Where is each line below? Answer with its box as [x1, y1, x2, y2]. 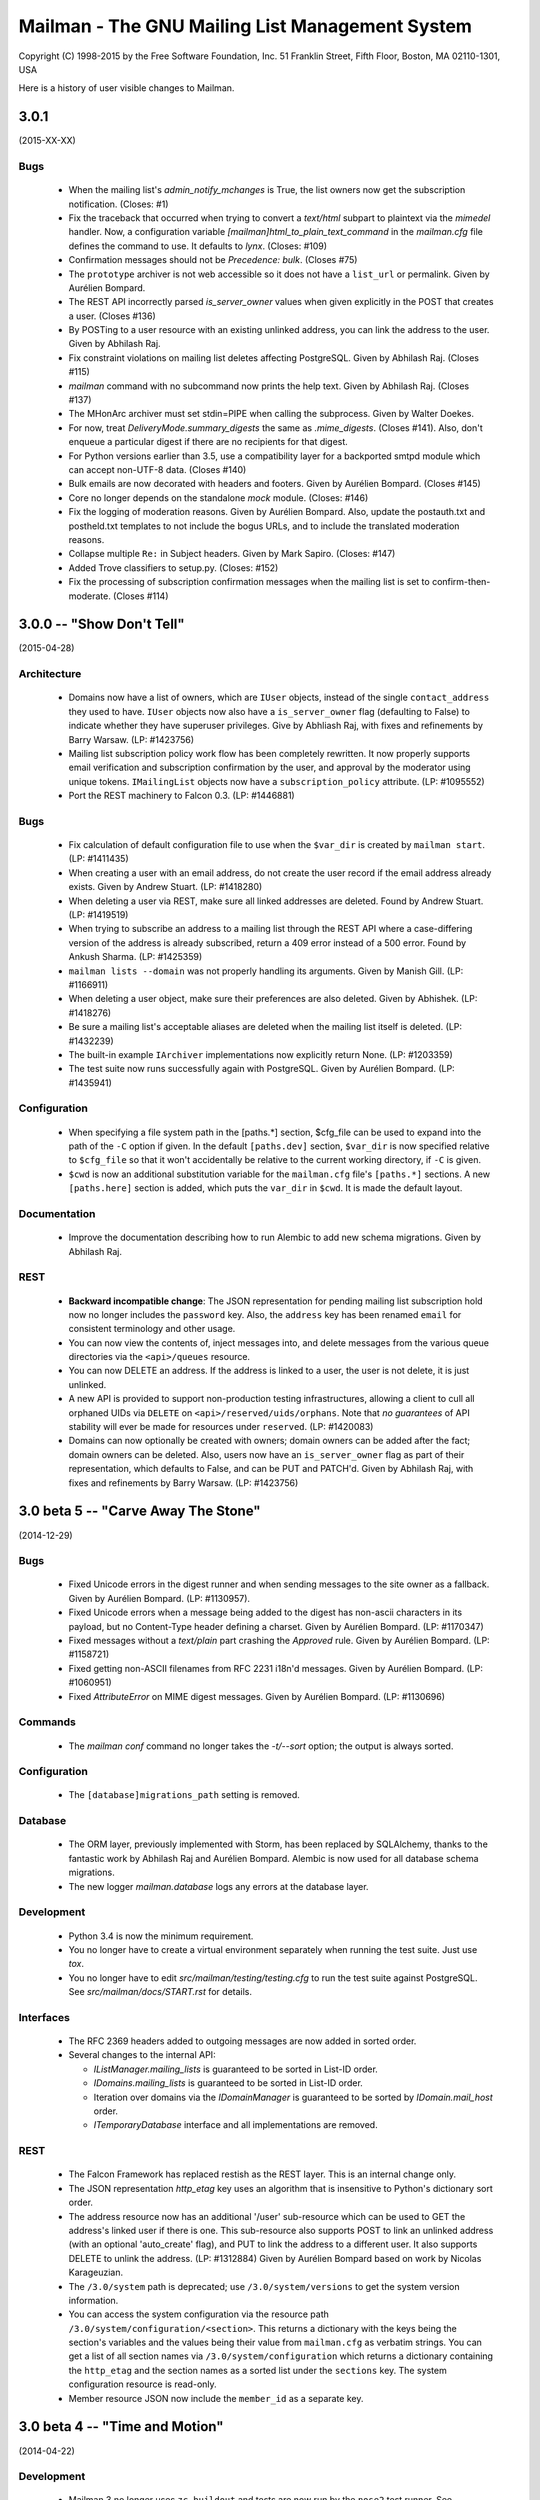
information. [68, 2294, 119, 2306]
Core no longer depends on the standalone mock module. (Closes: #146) [68, 491, 369, 504]
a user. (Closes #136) [68, 310, 156, 322]
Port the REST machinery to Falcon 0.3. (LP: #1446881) [68, 790, 295, 802]
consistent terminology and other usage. [68, 1323, 236, 1335]
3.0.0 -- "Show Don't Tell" [18, 616, 185, 633]
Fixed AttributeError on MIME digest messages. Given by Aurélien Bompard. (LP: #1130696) [68, 1690, 445, 1702]
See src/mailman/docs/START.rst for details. [68, 1986, 253, 1998]
